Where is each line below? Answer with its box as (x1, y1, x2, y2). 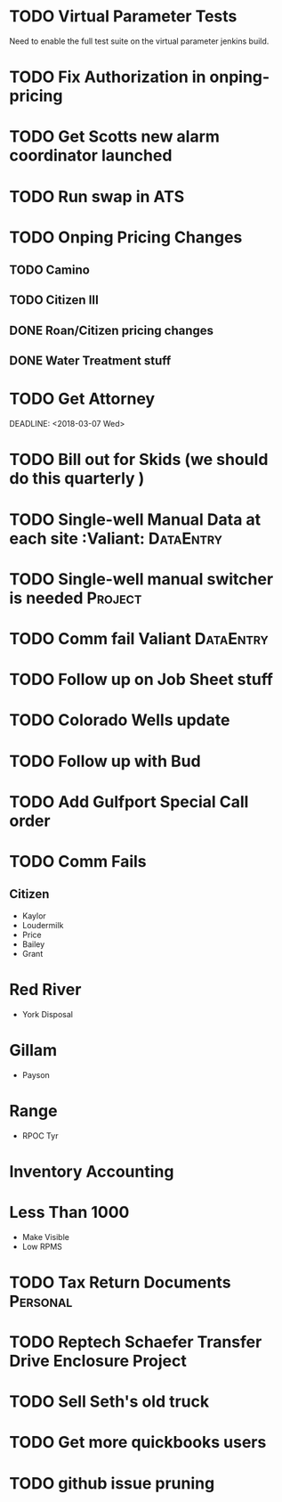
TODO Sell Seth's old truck (9, 1392, 210, 1412)
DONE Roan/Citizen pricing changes (9, 322, 214, 338)
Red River (9, 979, 82, 1000)
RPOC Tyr (21, 1130, 59, 1141)
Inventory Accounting (9, 1161, 174, 1181)
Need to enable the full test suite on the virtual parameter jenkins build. (9, 36, 270, 46)
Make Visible (21, 1231, 69, 1242)
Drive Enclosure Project (9, 1351, 187, 1371)
